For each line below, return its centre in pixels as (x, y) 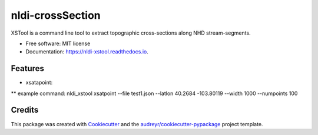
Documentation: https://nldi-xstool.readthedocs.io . (87, 52)
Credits (25, 110)
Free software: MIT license (58, 43)
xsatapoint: (39, 83)
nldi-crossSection (56, 15)
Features (27, 68)
